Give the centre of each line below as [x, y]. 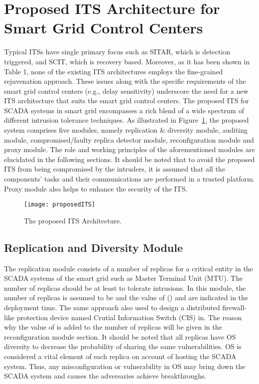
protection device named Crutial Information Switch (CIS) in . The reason [129, 317]
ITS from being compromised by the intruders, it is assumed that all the [115, 169]
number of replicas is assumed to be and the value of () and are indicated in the [126, 297]
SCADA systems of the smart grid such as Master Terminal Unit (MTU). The [124, 278]
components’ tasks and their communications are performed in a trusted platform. [129, 179]
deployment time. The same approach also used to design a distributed [112, 307]
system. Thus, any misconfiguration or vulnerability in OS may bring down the [125, 366]
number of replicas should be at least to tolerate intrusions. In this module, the [125, 288]
